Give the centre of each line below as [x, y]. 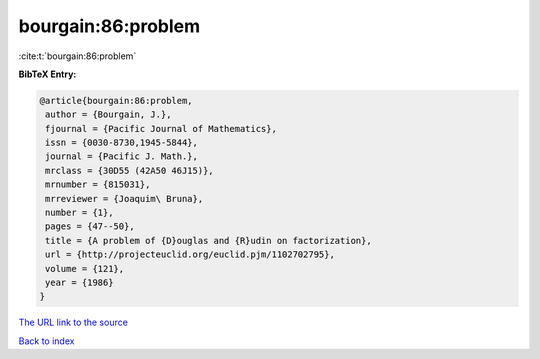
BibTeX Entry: [47, 74]
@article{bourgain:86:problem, [116, 100]
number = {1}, [79, 213]
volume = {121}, [85, 268]
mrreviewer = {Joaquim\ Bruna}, [124, 198]
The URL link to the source [73, 322]
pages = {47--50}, [90, 226]
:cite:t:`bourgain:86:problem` [77, 56]
